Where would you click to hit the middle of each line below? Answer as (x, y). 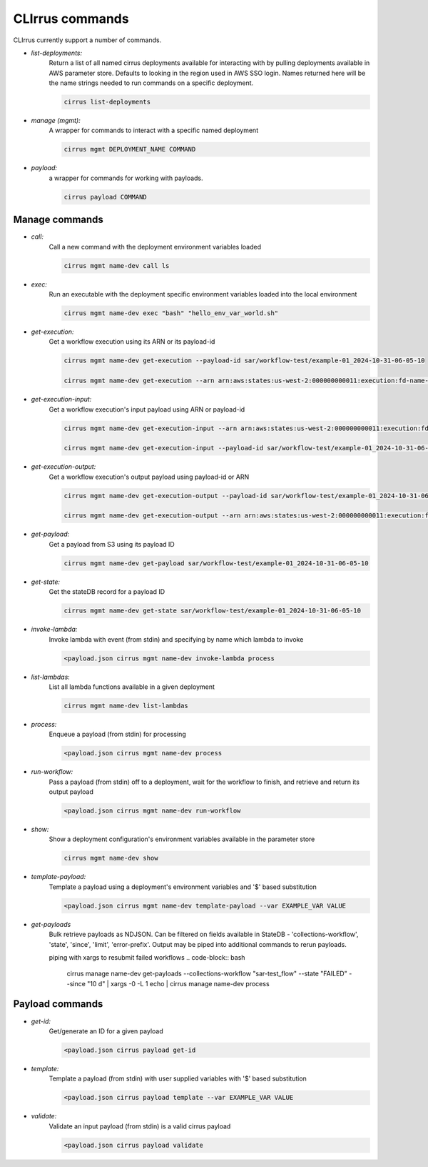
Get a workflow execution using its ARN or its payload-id (132, 342)
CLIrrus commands (71, 19)
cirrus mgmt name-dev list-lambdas (126, 705)
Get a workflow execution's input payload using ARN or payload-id (147, 409)
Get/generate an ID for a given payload (106, 1031)
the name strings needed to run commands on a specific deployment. (151, 83)
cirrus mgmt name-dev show (111, 858)
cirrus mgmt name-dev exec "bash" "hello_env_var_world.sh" (171, 313)
